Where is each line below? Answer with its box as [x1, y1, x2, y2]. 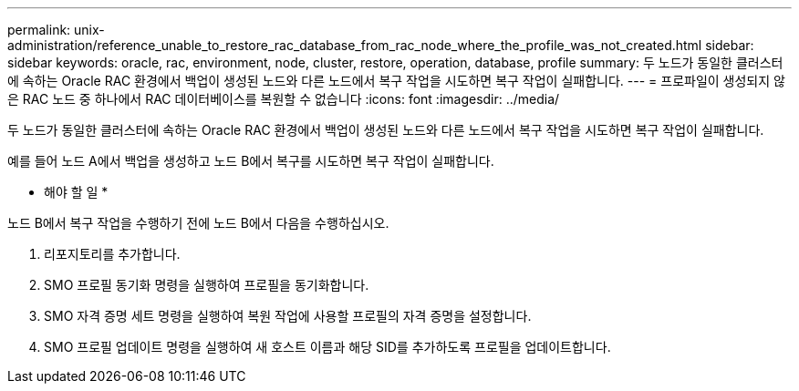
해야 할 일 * [44, 184, 109, 200]
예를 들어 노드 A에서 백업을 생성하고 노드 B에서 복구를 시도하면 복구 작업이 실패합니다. [7, 153, 494, 169]
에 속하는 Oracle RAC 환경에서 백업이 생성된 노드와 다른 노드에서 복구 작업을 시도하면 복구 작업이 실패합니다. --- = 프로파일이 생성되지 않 [7, 73, 785, 88]
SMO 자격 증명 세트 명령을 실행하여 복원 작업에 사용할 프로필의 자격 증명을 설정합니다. [44, 308, 532, 324]
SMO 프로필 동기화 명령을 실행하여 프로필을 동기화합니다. [44, 277, 369, 293]
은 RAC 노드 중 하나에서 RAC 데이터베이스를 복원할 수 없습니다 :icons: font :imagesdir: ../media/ [7, 91, 560, 107]
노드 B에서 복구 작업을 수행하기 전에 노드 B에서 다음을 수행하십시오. [7, 215, 389, 231]
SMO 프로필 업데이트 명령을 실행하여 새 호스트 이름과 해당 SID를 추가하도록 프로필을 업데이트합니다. [44, 339, 611, 355]
